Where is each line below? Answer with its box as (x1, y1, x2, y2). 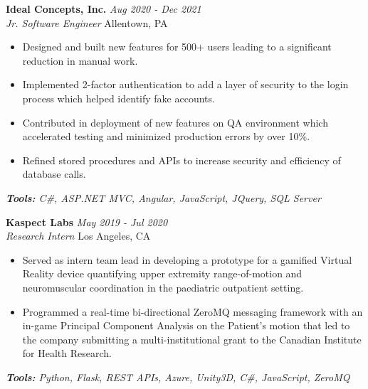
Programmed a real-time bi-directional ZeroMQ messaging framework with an (22, 304, 363, 319)
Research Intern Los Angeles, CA (6, 228, 151, 243)
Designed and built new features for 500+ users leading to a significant (22, 39, 332, 54)
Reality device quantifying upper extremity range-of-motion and (22, 266, 303, 281)
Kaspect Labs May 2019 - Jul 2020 (6, 214, 168, 229)
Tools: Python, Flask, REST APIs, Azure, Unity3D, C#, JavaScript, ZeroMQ (6, 369, 350, 384)
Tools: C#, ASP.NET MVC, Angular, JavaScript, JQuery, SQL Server (6, 190, 321, 205)
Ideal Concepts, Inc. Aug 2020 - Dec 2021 (6, 1, 201, 16)
